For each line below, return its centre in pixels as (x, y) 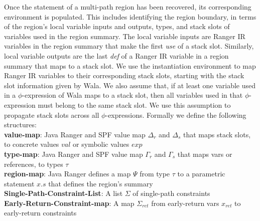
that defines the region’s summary (101, 183)
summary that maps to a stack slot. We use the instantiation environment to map (130, 65)
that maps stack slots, (217, 134)
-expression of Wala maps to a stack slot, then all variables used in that (133, 95)
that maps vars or (205, 154)
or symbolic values (101, 144)
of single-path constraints (171, 193)
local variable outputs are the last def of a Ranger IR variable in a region (116, 55)
